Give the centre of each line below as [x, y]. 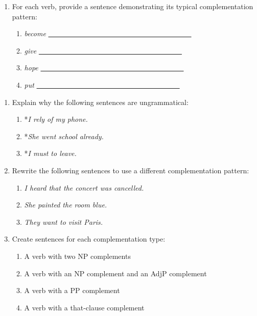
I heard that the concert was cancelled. [84, 187]
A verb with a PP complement [72, 290]
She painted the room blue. [66, 205]
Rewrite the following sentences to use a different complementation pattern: [131, 170]
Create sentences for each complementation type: [89, 239]
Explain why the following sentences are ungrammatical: [100, 102]
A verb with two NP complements [77, 256]
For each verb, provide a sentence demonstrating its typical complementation [133, 6]
